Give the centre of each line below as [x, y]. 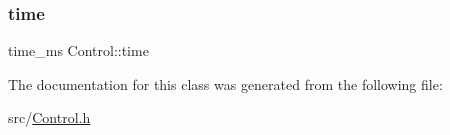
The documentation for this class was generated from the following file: [225, 83]
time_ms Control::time [78, 50]
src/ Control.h [49, 117]
